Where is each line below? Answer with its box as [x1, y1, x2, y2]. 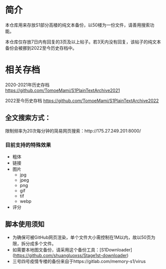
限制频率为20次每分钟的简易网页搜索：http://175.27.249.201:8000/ [5, 128, 141, 134]
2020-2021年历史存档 [5, 82, 50, 88]
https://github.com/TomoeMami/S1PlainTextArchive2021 [5, 87, 120, 93]
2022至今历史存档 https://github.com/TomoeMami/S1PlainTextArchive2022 [5, 98, 159, 104]
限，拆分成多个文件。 [12, 240, 56, 247]
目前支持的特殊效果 [5, 141, 51, 148]
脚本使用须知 [5, 220, 45, 229]
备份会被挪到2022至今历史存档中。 [5, 45, 77, 51]
